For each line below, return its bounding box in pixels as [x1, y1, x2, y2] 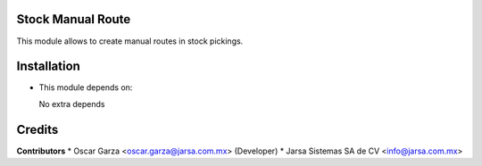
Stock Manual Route [16, 12, 131, 27]
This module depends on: [38, 82, 133, 93]
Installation [16, 59, 80, 74]
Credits [16, 121, 59, 137]
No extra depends [38, 98, 105, 109]
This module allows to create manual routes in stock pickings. [16, 36, 244, 46]
